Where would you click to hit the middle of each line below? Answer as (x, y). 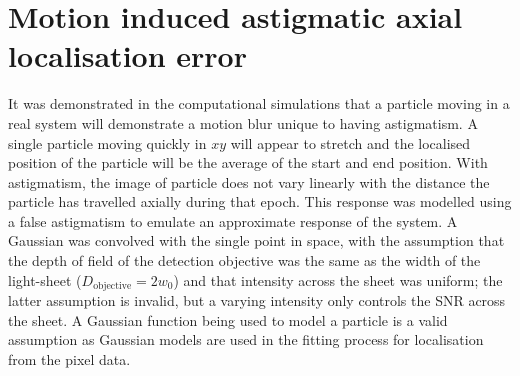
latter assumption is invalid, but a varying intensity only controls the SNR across (257, 300)
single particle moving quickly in (107, 142)
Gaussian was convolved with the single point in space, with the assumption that (256, 240)
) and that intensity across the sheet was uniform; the (338, 279)
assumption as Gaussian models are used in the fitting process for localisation (246, 339)
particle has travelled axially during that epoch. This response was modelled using (260, 201)
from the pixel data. (69, 358)
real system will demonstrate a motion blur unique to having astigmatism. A (243, 122)
